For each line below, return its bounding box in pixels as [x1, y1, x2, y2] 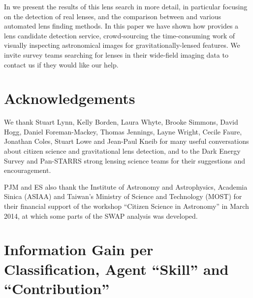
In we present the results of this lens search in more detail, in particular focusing [4, 1, 248, 11]
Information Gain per [4, 239, 154, 260]
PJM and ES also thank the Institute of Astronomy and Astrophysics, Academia [4, 181, 248, 192]
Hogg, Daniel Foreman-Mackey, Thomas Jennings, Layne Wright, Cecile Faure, [4, 126, 242, 136]
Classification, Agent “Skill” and [4, 259, 229, 279]
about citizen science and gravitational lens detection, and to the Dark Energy [4, 146, 241, 156]
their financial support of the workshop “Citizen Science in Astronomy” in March [4, 201, 249, 211]
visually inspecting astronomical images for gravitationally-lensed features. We [4, 40, 240, 50]
